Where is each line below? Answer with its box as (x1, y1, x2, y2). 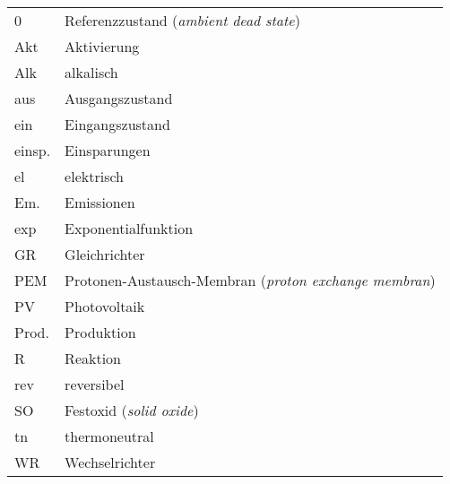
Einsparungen (65, 140, 151, 160)
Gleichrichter (65, 244, 145, 264)
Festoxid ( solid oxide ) (65, 400, 199, 420)
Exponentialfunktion (65, 218, 194, 238)
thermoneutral (65, 426, 154, 446)
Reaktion (65, 348, 122, 368)
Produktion (65, 322, 136, 342)
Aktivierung (65, 36, 140, 56)
